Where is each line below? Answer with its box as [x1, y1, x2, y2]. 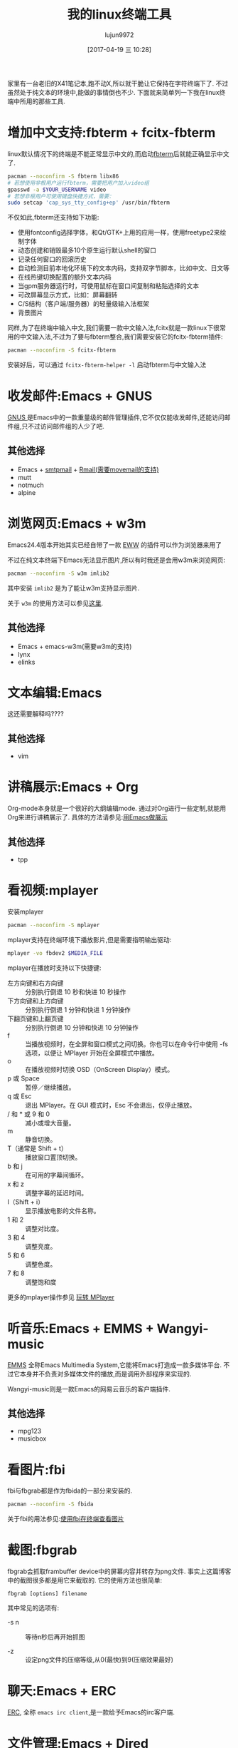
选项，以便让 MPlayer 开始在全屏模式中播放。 [25, 1048, 158, 1057]
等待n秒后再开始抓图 [25, 1632, 85, 1641]
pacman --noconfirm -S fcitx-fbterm [7, 347, 116, 354]
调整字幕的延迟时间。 [25, 1188, 87, 1197]
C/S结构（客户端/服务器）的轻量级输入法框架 [17, 300, 150, 308]
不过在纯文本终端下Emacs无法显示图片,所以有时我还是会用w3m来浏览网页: [7, 556, 226, 564]
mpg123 [17, 1427, 42, 1436]
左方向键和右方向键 [7, 978, 64, 987]
